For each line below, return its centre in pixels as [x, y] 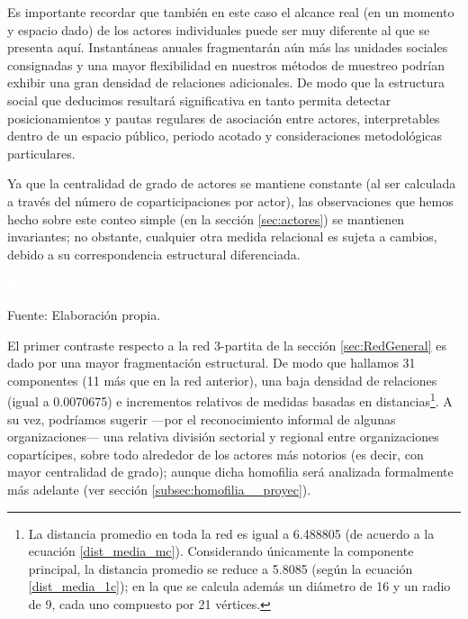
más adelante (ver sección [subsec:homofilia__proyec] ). [159, 489]
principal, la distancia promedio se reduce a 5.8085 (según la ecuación [220, 568]
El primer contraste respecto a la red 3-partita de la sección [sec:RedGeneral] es [227, 345]
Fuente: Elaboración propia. [84, 314]
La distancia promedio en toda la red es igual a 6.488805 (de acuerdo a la [231, 533]
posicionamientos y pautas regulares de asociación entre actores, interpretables [224, 118]
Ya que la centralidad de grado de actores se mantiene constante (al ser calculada [232, 183]
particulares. [41, 153]
